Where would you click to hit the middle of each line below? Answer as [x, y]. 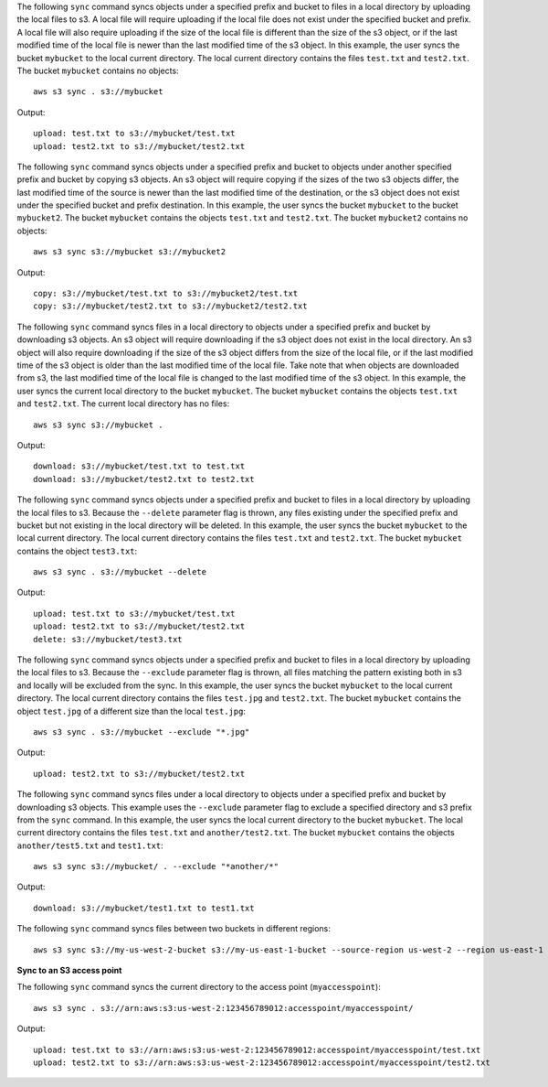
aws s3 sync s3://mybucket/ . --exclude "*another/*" [156, 866]
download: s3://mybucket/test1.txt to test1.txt [144, 908]
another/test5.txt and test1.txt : [90, 845]
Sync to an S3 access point [69, 971]
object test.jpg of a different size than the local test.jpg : [132, 711]
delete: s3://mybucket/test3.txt [108, 639]
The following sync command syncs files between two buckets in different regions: [174, 929]
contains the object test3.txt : [77, 551]
